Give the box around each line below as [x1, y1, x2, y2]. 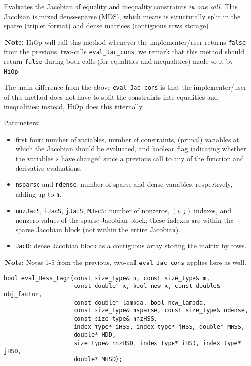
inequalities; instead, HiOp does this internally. [4, 101, 144, 111]
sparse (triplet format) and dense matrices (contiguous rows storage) [4, 20, 209, 31]
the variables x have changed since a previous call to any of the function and [15, 153, 244, 163]
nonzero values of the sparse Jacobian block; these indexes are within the [15, 215, 233, 225]
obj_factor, [4, 291, 42, 298]
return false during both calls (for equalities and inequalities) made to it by [4, 56, 233, 66]
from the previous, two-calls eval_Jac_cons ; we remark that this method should [4, 46, 244, 57]
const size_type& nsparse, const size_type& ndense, [74, 307, 249, 314]
